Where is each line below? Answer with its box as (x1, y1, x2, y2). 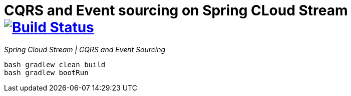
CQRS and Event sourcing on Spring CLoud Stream (4, 2, 348, 19)
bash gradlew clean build (4, 60, 106, 69)
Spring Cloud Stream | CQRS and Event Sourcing (4, 45, 166, 54)
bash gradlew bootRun (4, 68, 89, 77)
